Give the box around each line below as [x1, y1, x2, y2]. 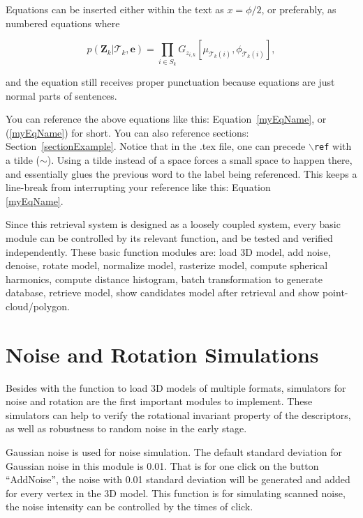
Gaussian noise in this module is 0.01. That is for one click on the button [6, 458, 319, 473]
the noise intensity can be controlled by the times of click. [6, 499, 253, 514]
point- [322, 285, 348, 300]
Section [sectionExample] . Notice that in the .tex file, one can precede [6, 139, 306, 153]
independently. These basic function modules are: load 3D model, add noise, [6, 244, 331, 259]
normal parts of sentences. [6, 88, 117, 102]
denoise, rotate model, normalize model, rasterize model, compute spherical [6, 258, 328, 273]
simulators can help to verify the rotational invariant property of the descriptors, [6, 407, 351, 422]
